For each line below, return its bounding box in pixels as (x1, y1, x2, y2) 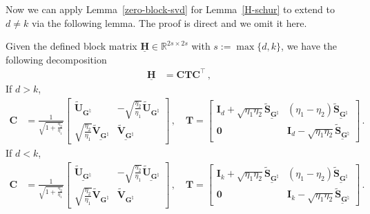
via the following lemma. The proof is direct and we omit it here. (31, 15, 307, 30)
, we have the (281, 39, 337, 53)
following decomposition (6, 52, 107, 66)
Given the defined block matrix (6, 39, 137, 53)
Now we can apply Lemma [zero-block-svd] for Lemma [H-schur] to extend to (6, 2, 335, 16)
